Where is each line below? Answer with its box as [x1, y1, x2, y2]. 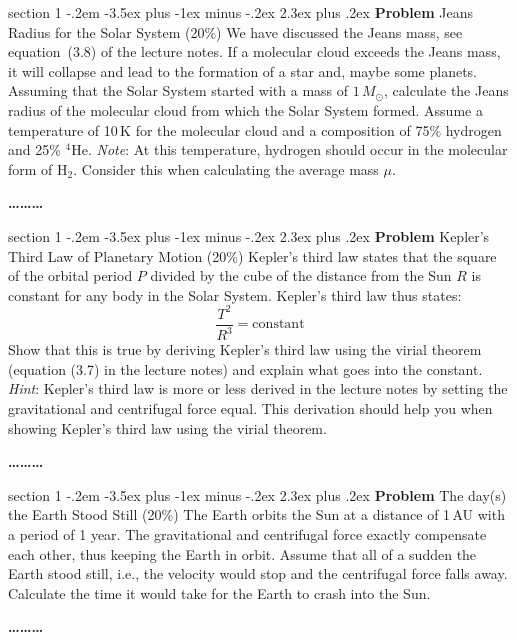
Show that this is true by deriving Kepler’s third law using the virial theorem [8, 339, 482, 360]
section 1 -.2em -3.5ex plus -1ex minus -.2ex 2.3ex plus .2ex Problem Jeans [8, 2, 473, 22]
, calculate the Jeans [384, 80, 509, 101]
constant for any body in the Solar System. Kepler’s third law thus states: [8, 284, 462, 305]
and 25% [8, 139, 61, 160]
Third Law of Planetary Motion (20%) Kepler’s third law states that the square [8, 245, 497, 266]
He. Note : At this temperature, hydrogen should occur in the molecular [71, 139, 508, 160]
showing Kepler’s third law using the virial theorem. [8, 417, 327, 438]
